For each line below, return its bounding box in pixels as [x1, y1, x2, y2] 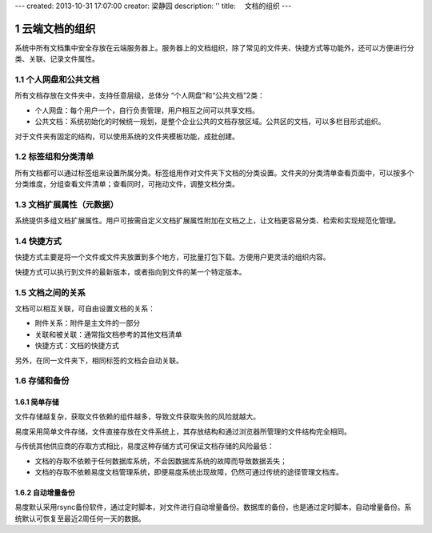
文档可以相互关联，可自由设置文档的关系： [14, 303, 155, 313]
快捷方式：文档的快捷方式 [34, 341, 119, 351]
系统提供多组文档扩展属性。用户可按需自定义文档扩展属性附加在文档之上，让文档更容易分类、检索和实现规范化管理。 [14, 216, 400, 226]
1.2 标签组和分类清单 [14, 151, 94, 162]
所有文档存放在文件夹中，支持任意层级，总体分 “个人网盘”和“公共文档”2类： [14, 90, 266, 100]
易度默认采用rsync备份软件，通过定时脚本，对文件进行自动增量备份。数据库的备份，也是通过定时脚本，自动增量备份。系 [14, 503, 412, 512]
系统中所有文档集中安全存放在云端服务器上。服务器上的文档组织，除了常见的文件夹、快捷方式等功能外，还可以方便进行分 [14, 42, 414, 52]
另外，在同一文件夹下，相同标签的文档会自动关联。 [14, 355, 183, 365]
